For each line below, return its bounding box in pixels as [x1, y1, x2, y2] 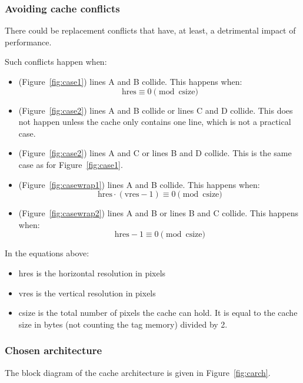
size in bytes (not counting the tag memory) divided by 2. [18, 318, 228, 330]
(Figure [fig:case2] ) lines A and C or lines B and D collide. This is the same [18, 147, 292, 159]
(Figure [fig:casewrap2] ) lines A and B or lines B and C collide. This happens [18, 207, 298, 219]
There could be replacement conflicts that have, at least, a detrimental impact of [5, 24, 296, 37]
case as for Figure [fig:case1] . [18, 158, 123, 170]
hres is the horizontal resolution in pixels [18, 266, 166, 279]
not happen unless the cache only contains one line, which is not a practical [18, 115, 291, 128]
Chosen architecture [5, 343, 102, 358]
